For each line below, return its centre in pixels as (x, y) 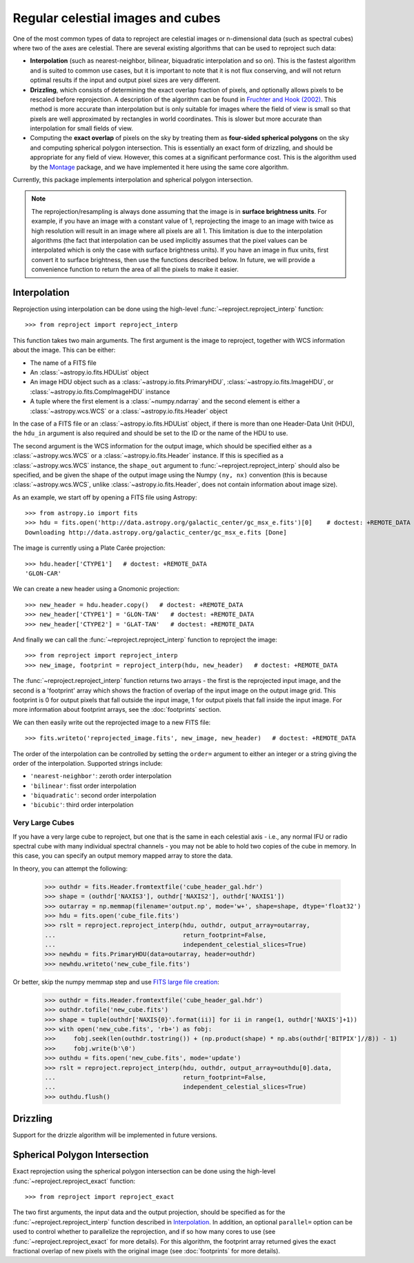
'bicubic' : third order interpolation (82, 805)
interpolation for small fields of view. (82, 128)
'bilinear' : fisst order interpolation (83, 786)
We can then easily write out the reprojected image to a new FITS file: (112, 722)
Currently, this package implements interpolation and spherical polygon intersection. (133, 180)
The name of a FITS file (63, 363)
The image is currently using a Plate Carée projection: (89, 548)
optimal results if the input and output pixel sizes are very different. (125, 80)
